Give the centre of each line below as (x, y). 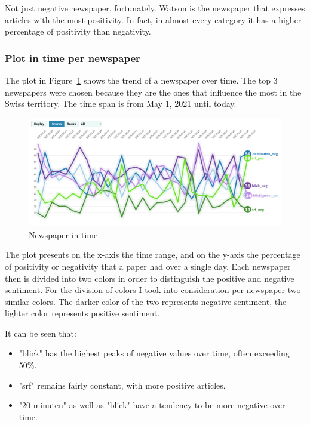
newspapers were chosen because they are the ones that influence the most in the (153, 92)
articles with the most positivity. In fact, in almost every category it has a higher (153, 19)
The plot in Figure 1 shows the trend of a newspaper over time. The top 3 (141, 80)
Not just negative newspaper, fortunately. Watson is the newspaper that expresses (155, 8)
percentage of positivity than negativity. (78, 31)
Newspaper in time (63, 234)
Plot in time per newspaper (73, 58)
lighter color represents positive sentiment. (82, 313)
